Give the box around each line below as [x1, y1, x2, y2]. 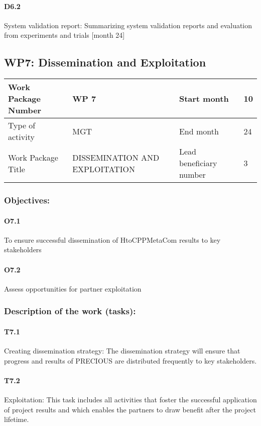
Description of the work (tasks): [4, 305, 136, 317]
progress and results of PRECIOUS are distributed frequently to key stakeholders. [4, 355, 257, 366]
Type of [8, 119, 36, 131]
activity [8, 131, 35, 143]
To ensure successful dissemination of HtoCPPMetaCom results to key [4, 234, 221, 245]
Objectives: [4, 194, 50, 206]
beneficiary [179, 157, 217, 169]
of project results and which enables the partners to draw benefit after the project [4, 404, 256, 414]
